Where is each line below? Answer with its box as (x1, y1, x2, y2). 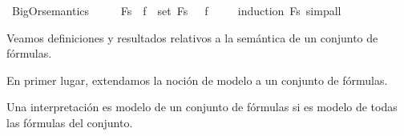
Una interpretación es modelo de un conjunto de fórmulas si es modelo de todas (6, 98, 398, 115)
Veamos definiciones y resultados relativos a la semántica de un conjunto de (6, 29, 378, 46)
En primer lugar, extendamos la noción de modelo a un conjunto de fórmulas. (6, 71, 388, 88)
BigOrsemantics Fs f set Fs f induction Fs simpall (11, 2, 341, 18)
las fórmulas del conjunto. (6, 114, 133, 130)
